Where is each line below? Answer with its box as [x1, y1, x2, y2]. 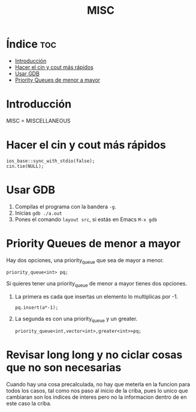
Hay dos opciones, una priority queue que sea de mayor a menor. [6, 256, 164, 265]
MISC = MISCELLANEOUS [6, 117, 71, 124]
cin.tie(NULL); [6, 163, 44, 169]
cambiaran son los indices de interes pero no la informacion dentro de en [6, 393, 187, 401]
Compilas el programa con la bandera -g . [14, 203, 117, 210]
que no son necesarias [6, 361, 122, 375]
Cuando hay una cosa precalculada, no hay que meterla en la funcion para [6, 381, 191, 388]
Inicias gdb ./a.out [14, 209, 62, 216]
